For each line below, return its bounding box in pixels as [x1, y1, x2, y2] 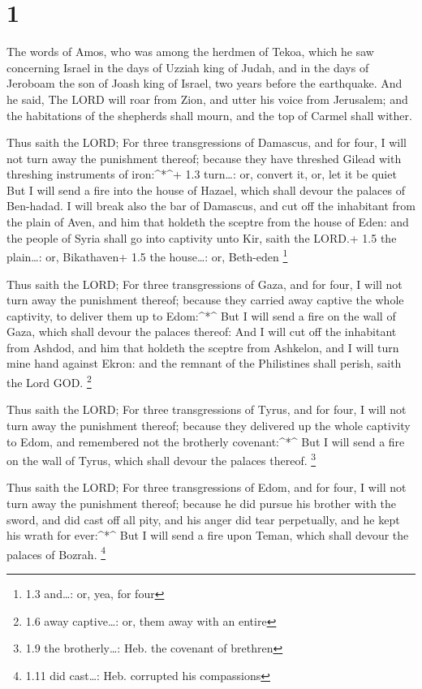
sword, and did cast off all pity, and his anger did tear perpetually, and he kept [6, 510, 400, 528]
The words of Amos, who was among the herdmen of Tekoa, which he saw [6, 43, 374, 60]
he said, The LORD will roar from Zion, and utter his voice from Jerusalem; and [6, 90, 408, 107]
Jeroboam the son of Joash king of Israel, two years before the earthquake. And [6, 75, 403, 92]
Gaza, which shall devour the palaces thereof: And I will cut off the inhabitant [6, 323, 397, 340]
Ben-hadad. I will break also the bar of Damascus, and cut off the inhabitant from [6, 197, 416, 214]
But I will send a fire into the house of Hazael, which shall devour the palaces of [6, 181, 405, 198]
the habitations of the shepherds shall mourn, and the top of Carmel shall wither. [6, 106, 412, 123]
